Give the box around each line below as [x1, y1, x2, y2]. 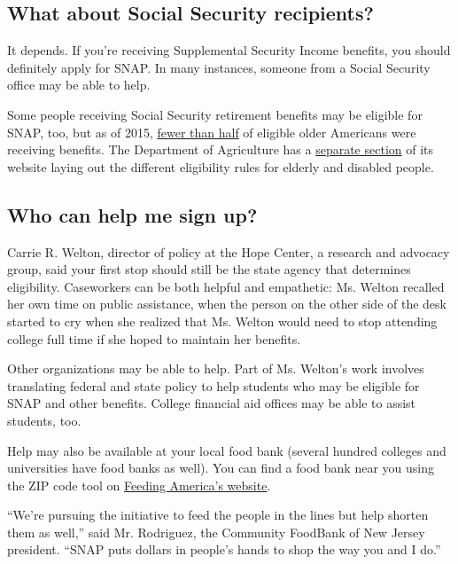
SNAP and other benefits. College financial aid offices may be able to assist [7, 394, 416, 412]
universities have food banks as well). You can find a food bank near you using [7, 458, 434, 477]
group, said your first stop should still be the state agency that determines [7, 260, 411, 278]
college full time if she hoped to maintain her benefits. [7, 329, 301, 348]
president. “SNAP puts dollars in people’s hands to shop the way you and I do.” [7, 540, 441, 559]
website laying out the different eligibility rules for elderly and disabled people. [7, 157, 434, 176]
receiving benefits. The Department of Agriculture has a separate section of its [7, 140, 434, 159]
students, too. [7, 411, 82, 429]
